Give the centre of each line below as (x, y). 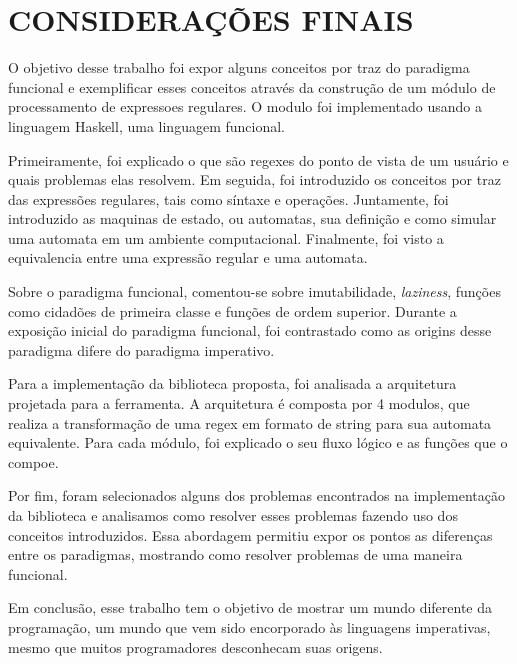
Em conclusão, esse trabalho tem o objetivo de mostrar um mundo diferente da (250, 607)
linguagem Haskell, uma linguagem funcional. (146, 125)
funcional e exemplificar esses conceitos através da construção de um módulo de (252, 86)
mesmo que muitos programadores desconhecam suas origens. (195, 646)
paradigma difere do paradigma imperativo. (141, 349)
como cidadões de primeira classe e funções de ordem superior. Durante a (232, 310)
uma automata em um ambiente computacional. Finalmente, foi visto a (226, 237)
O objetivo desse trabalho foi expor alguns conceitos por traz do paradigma (239, 67)
